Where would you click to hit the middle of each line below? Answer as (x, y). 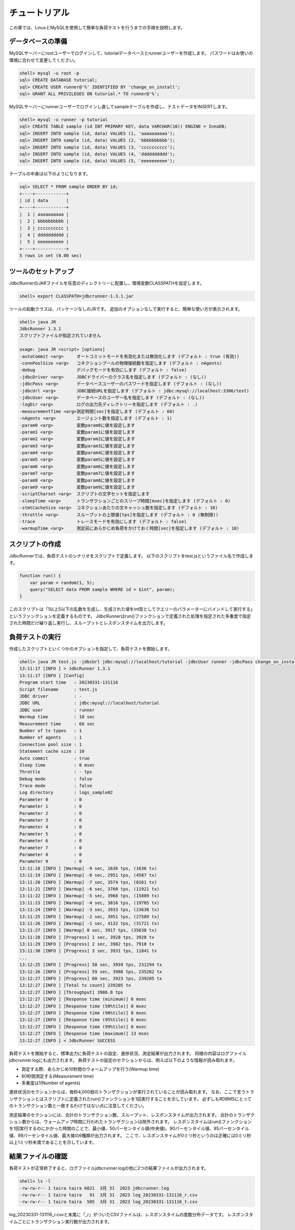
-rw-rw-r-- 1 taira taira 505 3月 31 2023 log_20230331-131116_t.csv (108, 1202)
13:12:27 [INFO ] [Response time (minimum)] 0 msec (83, 999)
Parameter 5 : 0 (51, 834)
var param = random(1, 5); (62, 583)
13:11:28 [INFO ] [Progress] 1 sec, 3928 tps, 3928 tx (87, 937)
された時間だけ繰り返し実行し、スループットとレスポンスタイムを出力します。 (88, 623)
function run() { (40, 576)
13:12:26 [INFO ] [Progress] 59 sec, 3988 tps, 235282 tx (91, 971)
